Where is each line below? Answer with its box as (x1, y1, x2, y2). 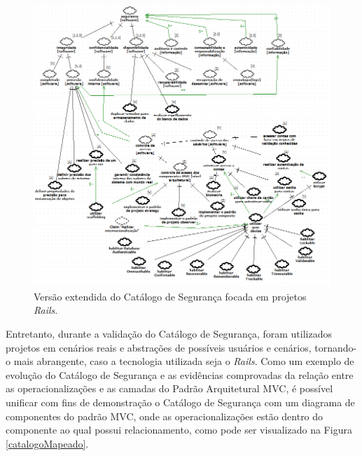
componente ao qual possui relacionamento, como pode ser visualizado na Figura (6, 422, 352, 437)
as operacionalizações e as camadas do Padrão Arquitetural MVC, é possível (6, 381, 333, 396)
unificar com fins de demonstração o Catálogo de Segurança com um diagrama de (6, 394, 355, 409)
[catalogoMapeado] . (6, 436, 89, 450)
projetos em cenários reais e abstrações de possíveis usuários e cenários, (6, 340, 312, 354)
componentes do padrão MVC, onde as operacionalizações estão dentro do (6, 408, 323, 423)
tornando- (314, 340, 357, 354)
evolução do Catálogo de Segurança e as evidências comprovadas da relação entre (6, 367, 354, 382)
